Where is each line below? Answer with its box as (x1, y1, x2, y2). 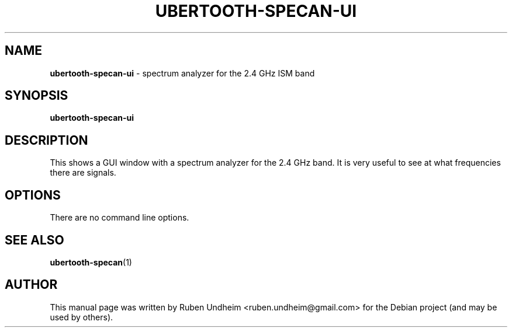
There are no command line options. (50, 212, 189, 223)
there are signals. (50, 167, 116, 178)
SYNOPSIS (5, 88, 68, 103)
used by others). (50, 312, 113, 322)
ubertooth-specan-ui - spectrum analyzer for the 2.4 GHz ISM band (50, 68, 315, 78)
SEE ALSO (5, 232, 64, 247)
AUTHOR (5, 277, 58, 292)
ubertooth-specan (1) (50, 257, 132, 267)
